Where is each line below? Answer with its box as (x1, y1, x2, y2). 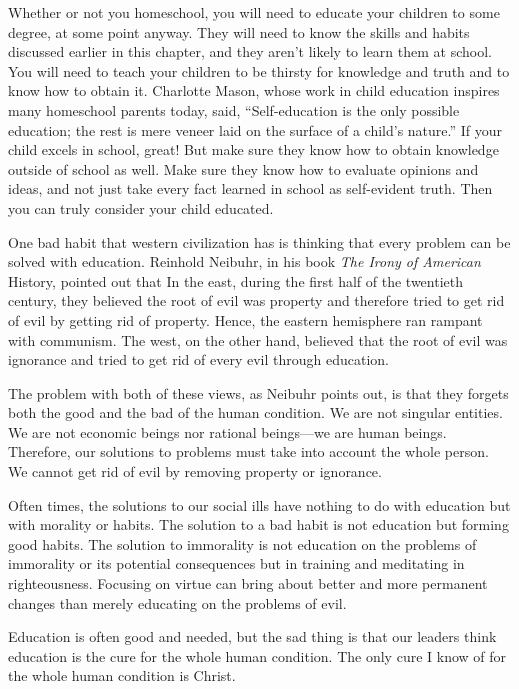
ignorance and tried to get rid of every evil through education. (8, 349, 389, 370)
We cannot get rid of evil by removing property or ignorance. (8, 461, 382, 482)
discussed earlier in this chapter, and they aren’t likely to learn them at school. (8, 41, 492, 62)
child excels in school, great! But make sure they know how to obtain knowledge (8, 139, 499, 160)
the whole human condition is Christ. (8, 665, 236, 686)
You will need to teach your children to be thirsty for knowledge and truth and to (8, 60, 510, 81)
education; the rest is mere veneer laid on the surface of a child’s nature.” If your (8, 119, 503, 140)
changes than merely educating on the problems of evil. (8, 592, 347, 613)
